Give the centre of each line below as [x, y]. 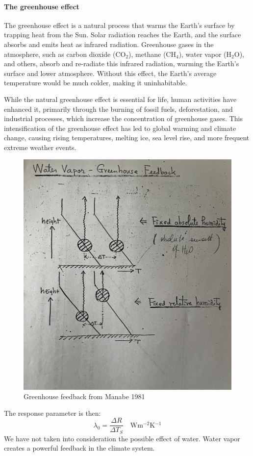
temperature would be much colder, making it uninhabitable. [96, 83]
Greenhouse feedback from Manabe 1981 [84, 396]
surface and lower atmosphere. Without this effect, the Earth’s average [110, 73]
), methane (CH [152, 54]
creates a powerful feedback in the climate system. [79, 448]
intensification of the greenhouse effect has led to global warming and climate [120, 128]
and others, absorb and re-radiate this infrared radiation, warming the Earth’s [122, 63]
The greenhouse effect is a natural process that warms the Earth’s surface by [119, 25]
